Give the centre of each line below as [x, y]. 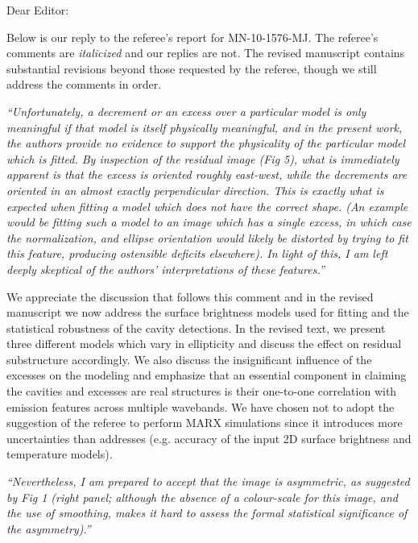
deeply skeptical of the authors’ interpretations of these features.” [166, 269]
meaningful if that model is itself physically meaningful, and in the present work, [205, 127]
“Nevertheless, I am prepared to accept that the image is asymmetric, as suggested [208, 481]
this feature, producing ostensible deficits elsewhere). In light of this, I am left [197, 253]
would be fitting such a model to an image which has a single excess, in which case [209, 222]
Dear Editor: [38, 10]
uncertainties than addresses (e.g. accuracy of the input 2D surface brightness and [209, 438]
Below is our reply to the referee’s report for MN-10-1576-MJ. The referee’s [192, 37]
